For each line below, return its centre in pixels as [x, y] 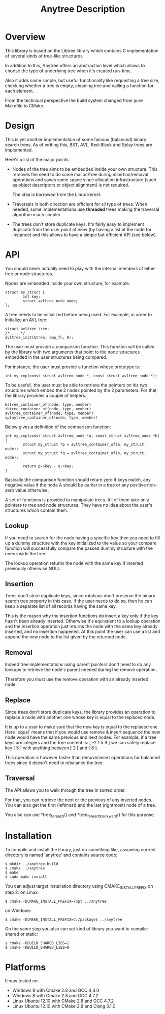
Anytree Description [83, 9]
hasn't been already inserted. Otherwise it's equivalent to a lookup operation [83, 621]
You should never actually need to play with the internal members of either [81, 268]
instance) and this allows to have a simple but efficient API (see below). [84, 235]
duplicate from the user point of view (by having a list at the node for [82, 229]
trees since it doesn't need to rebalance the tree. [55, 763]
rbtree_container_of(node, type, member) [48, 409]
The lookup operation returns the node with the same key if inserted [74, 563]
